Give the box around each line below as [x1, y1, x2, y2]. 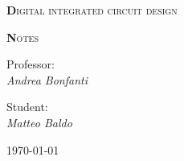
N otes [6, 28, 39, 45]
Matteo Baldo [6, 114, 72, 130]
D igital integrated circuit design [6, 2, 178, 18]
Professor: [6, 56, 55, 72]
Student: [6, 98, 48, 115]
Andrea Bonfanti [6, 71, 88, 88]
